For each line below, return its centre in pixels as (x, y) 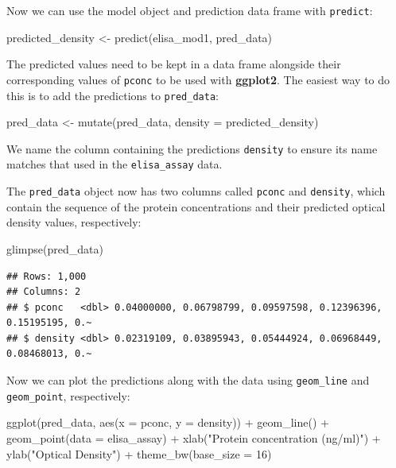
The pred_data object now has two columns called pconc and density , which (196, 191)
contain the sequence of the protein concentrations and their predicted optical (196, 206)
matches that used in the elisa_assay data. (115, 164)
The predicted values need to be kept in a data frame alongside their (174, 64)
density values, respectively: (74, 222)
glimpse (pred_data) (55, 248)
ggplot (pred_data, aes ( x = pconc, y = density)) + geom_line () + (168, 422)
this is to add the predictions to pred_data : (113, 95)
